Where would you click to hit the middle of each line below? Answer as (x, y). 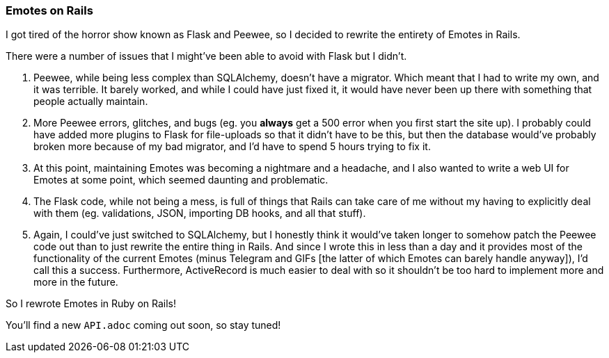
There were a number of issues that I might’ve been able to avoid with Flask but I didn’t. (206, 56)
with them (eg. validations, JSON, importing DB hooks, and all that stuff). (200, 213)
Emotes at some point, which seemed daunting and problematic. (181, 180)
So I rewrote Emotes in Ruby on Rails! (91, 304)
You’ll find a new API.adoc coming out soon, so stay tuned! (143, 325)
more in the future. (76, 282)
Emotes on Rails (49, 10)
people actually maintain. (91, 101)
